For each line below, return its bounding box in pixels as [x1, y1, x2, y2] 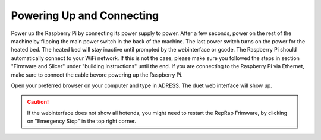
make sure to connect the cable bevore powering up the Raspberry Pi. [11, 71, 183, 78]
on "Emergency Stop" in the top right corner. [27, 117, 137, 125]
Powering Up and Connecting [11, 9, 159, 22]
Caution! [27, 98, 49, 106]
